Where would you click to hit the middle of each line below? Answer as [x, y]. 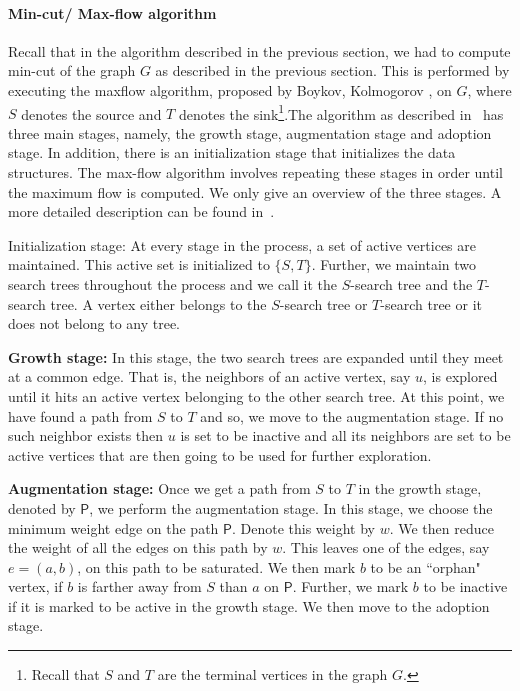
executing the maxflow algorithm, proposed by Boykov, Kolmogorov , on [230, 89]
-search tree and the [411, 283]
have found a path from [80, 415]
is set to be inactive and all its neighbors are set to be [345, 435]
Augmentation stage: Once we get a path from [159, 488]
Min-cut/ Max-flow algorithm [112, 12]
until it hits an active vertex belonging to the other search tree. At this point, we [256, 395]
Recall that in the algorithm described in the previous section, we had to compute [259, 50]
